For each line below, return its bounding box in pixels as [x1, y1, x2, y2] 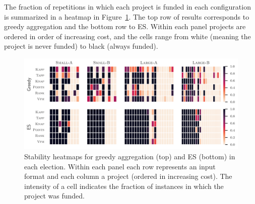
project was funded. [24, 190, 85, 201]
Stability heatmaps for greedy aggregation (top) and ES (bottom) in [24, 151, 235, 161]
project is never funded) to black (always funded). [4, 41, 158, 51]
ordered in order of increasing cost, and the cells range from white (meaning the [4, 31, 251, 41]
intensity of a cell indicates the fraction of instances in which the [24, 180, 224, 191]
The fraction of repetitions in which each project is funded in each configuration [4, 2, 251, 12]
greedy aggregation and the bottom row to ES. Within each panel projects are [4, 21, 246, 32]
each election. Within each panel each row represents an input [24, 161, 216, 171]
